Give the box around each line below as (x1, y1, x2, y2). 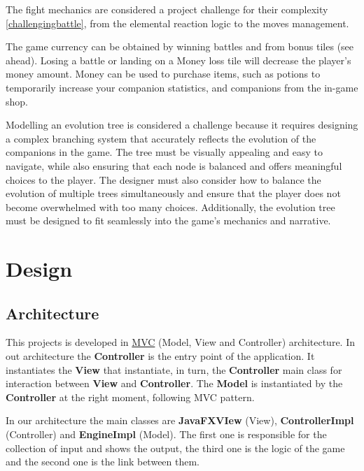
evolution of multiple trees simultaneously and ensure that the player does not (6, 186, 341, 201)
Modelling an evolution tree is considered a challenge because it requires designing (6, 117, 358, 132)
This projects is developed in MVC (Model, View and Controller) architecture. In (6, 335, 356, 349)
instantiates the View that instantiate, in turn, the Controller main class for (6, 362, 342, 377)
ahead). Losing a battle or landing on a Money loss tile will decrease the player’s (6, 52, 351, 67)
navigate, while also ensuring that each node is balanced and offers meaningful (6, 158, 342, 173)
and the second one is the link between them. (6, 454, 200, 469)
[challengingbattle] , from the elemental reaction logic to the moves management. (6, 15, 349, 30)
